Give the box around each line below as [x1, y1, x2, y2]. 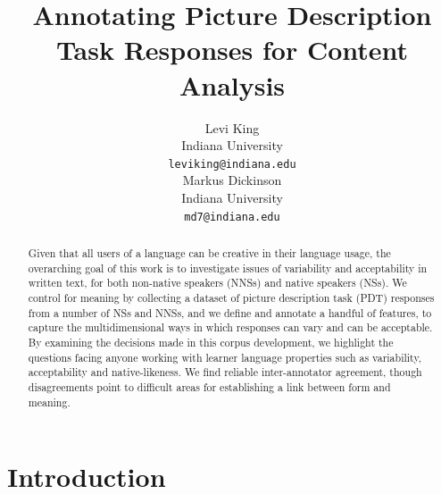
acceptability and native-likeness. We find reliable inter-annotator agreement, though [28, 364, 422, 380]
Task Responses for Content [55, 31, 409, 68]
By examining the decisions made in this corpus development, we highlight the [28, 334, 394, 349]
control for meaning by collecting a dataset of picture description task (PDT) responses [28, 289, 435, 305]
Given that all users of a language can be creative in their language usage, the [28, 245, 391, 260]
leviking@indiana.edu [168, 157, 296, 171]
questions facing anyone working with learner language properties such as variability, [28, 349, 421, 364]
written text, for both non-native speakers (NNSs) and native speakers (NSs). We [28, 275, 407, 290]
